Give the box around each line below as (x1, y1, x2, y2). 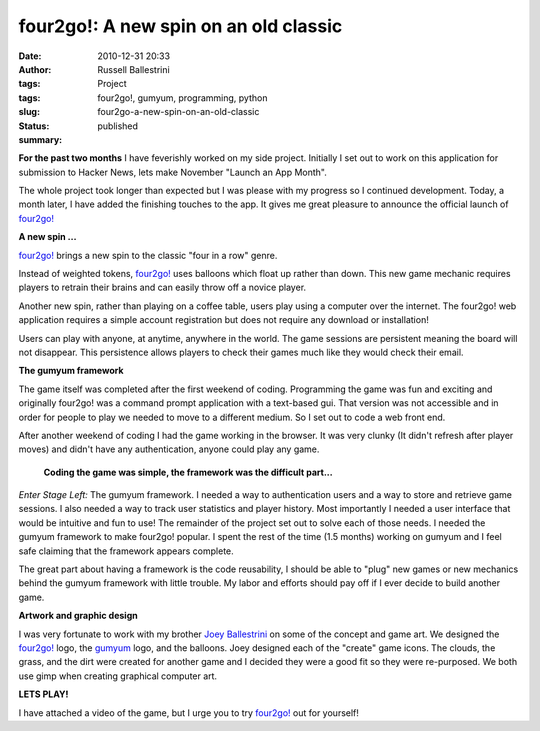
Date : (18, 50, 42, 62)
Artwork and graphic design (18, 610, 139, 622)
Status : (18, 120, 50, 132)
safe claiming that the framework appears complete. (18, 545, 234, 557)
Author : (18, 63, 52, 75)
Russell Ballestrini (97, 63, 170, 75)
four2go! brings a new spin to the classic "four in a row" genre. (18, 249, 278, 261)
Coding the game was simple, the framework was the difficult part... (43, 466, 334, 478)
